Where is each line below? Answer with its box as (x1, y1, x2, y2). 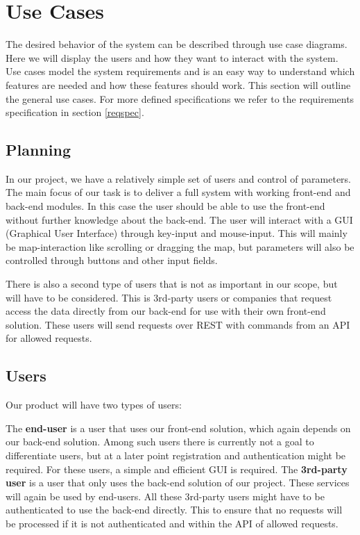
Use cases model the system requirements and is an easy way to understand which (6, 64, 355, 79)
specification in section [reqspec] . (6, 105, 144, 120)
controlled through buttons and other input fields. (6, 253, 218, 267)
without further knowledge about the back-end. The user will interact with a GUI (6, 212, 353, 227)
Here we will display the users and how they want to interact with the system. (6, 50, 338, 65)
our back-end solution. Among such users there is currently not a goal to (6, 434, 314, 449)
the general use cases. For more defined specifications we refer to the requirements (6, 91, 354, 106)
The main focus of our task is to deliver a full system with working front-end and (6, 185, 351, 199)
